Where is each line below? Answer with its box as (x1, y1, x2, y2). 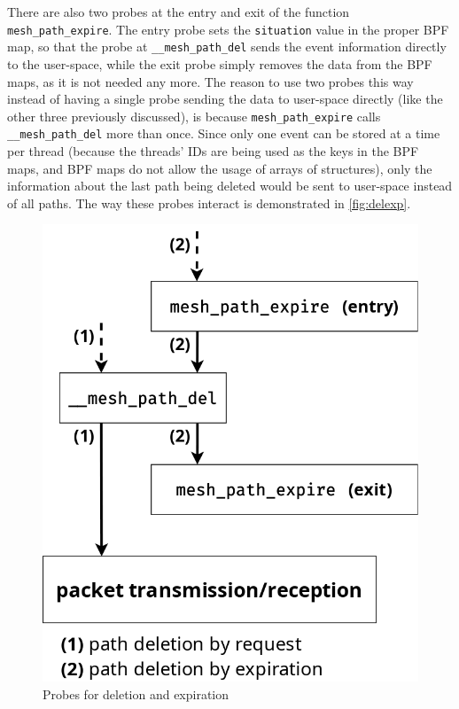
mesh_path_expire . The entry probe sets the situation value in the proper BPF (7, 19, 449, 38)
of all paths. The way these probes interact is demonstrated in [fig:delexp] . (7, 193, 411, 212)
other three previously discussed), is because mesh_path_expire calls (7, 106, 381, 125)
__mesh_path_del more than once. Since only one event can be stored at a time (7, 124, 440, 143)
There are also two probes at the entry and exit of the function (7, 3, 350, 20)
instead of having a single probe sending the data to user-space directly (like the (7, 90, 443, 108)
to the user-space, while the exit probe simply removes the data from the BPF (7, 54, 432, 73)
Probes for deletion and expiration (43, 685, 229, 704)
